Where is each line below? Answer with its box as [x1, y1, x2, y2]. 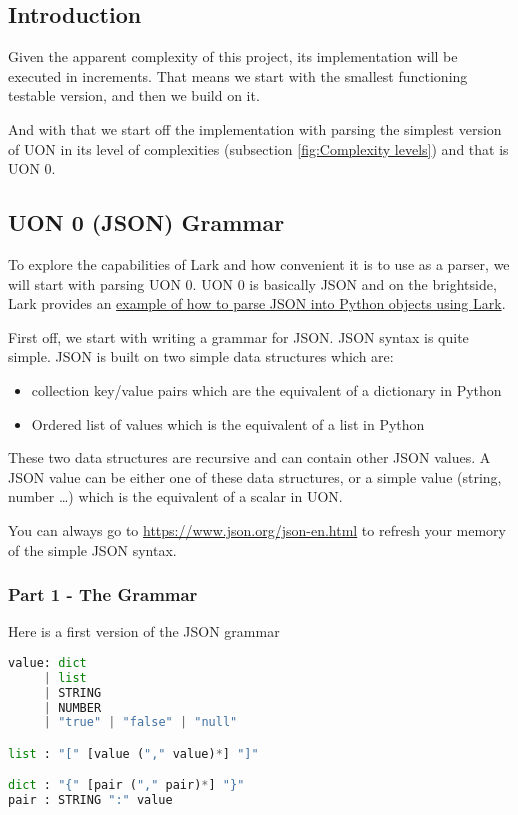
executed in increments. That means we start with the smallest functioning [8, 65, 468, 86]
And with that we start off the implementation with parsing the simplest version [8, 118, 502, 139]
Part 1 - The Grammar [8, 582, 198, 607]
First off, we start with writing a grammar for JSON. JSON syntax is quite [8, 326, 469, 347]
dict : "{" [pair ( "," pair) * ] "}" [8, 778, 245, 793]
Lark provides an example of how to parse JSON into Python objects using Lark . [8, 293, 506, 314]
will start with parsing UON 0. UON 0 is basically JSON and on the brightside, [8, 273, 497, 294]
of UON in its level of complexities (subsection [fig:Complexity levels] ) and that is [8, 138, 509, 159]
